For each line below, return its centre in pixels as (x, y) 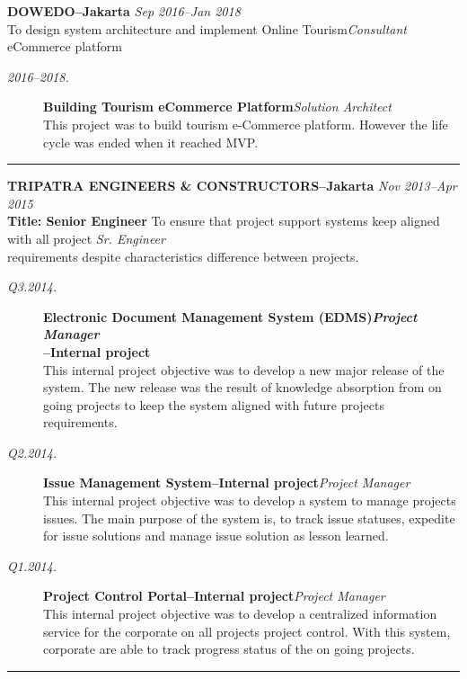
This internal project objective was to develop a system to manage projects (250, 500)
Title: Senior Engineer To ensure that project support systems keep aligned (224, 221)
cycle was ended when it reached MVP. (151, 142)
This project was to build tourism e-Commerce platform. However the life (246, 124)
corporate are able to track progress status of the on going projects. (229, 649)
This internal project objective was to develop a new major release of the (244, 369)
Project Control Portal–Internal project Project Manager (214, 596)
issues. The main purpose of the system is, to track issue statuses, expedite (249, 518)
